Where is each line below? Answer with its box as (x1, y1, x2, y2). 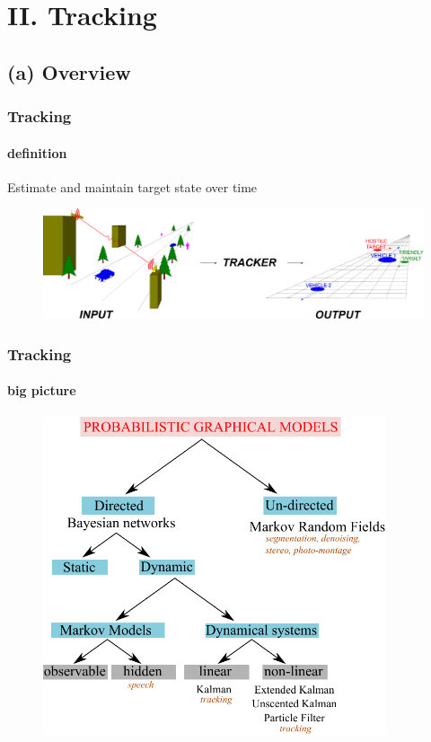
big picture (7, 381, 76, 400)
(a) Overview (7, 57, 131, 85)
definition (7, 143, 67, 162)
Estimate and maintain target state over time (7, 177, 258, 196)
